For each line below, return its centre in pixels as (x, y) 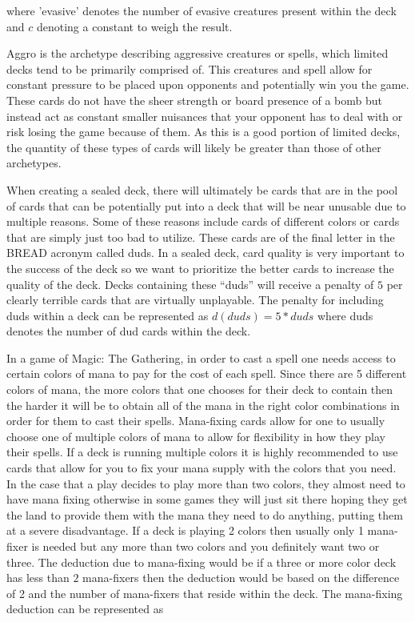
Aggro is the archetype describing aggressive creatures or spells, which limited (198, 53)
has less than (38, 578)
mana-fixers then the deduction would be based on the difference (241, 578)
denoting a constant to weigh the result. (134, 26)
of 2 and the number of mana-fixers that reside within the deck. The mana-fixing (205, 593)
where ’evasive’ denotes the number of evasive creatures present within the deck (202, 10)
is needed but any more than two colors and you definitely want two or (206, 546)
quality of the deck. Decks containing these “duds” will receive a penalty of (190, 284)
